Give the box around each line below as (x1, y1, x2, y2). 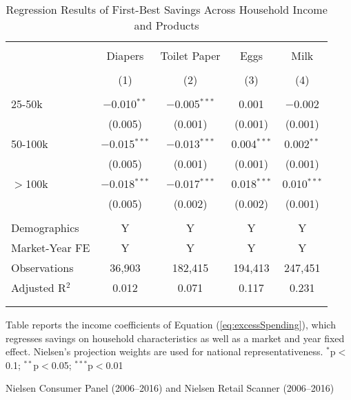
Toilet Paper (160, 48, 221, 63)
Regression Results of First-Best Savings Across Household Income (6, 1, 328, 17)
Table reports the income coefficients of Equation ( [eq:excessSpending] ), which (6, 317, 336, 331)
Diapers (106, 48, 144, 63)
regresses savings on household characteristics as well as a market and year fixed (6, 330, 345, 345)
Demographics (11, 220, 79, 235)
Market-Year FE (11, 240, 90, 255)
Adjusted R (11, 280, 66, 295)
